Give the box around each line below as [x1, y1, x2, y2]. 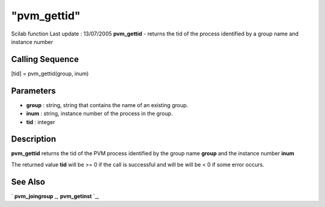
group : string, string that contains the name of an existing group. [26, 101, 188, 108]
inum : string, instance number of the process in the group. [26, 110, 173, 117]
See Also [11, 176, 45, 187]
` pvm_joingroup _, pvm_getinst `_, [11, 193, 99, 200]
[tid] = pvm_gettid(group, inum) [11, 70, 89, 77]
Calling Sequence [11, 54, 79, 64]
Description [11, 134, 57, 144]
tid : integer [26, 118, 55, 126]
